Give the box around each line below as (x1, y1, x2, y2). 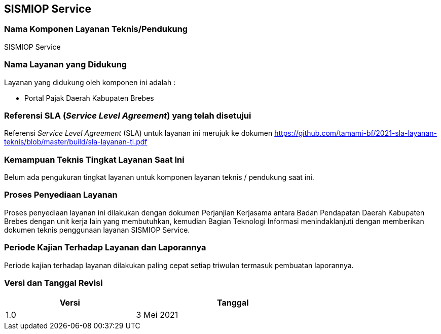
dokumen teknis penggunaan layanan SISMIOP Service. (4, 225, 190, 234)
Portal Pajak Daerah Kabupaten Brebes (24, 93, 154, 102)
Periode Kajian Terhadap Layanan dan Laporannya (4, 242, 206, 253)
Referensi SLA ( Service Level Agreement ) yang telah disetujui (4, 110, 251, 121)
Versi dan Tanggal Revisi (4, 277, 103, 288)
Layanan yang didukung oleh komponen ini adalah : (4, 78, 176, 87)
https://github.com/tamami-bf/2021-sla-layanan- (274, 129, 437, 138)
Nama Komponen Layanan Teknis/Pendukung (4, 24, 188, 34)
